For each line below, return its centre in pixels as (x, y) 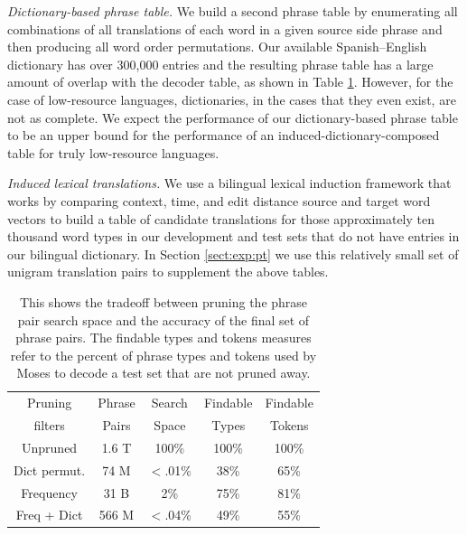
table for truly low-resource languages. (113, 152)
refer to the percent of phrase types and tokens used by (163, 355)
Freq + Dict (49, 515)
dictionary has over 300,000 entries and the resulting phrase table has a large (220, 64)
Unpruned (50, 447)
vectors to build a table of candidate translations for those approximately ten (221, 218)
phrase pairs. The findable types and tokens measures (163, 338)
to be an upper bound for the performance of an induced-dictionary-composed (224, 135)
